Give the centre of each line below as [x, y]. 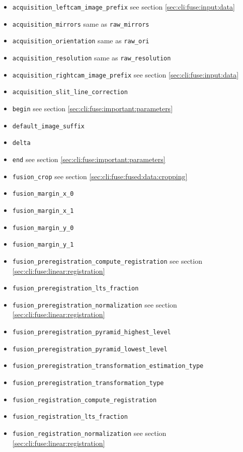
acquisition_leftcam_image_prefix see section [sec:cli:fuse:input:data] [124, 7]
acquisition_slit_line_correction [70, 92]
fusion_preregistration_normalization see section [95, 304]
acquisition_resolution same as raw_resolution [92, 57]
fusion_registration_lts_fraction [70, 417]
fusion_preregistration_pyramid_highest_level [92, 332]
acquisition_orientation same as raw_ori [81, 41]
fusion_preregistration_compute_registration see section [107, 260]
